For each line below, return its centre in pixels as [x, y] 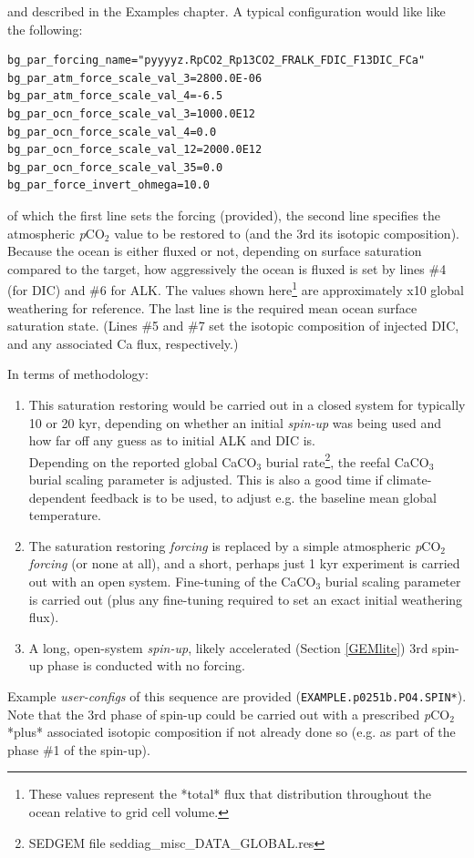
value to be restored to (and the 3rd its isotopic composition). [287, 233]
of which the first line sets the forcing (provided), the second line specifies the [224, 214]
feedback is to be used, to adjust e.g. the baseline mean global [263, 497]
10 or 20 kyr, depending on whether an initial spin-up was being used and [235, 422]
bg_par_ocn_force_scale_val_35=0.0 [115, 167]
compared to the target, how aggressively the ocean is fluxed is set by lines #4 [227, 268]
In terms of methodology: [78, 374]
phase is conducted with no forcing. [146, 665]
